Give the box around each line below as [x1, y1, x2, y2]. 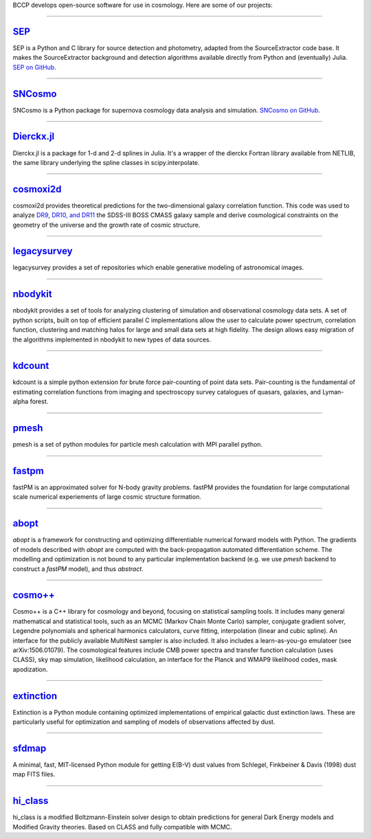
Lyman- [322, 388, 344, 396]
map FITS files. [12, 770, 56, 779]
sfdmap [12, 742, 47, 754]
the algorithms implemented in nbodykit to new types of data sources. [12, 335, 212, 344]
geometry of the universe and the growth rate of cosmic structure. [12, 221, 201, 229]
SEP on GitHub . [12, 63, 56, 71]
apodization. [12, 665, 48, 673]
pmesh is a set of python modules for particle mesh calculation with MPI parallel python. [12, 440, 263, 449]
